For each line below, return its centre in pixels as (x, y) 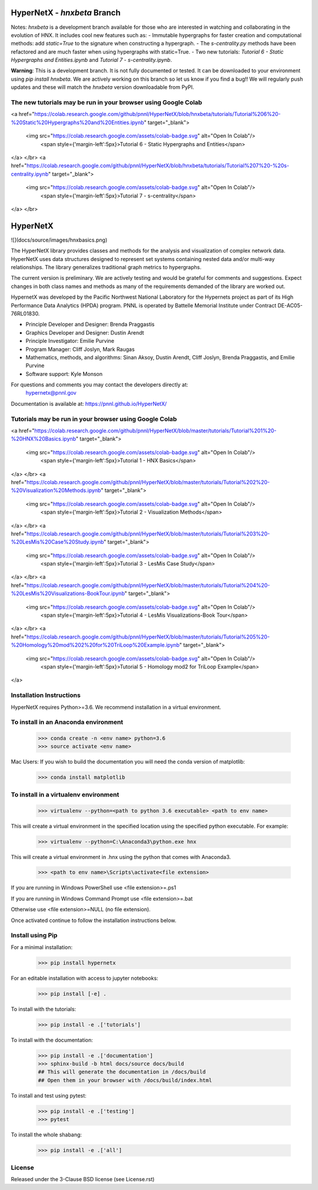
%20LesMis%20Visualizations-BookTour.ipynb (68, 594)
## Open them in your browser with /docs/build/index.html (125, 1080)
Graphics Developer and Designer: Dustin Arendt (85, 332)
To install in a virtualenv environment (65, 794)
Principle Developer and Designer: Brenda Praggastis (90, 325)
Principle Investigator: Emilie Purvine (70, 341)
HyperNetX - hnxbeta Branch (66, 13)
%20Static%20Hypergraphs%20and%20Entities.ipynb (77, 122)
